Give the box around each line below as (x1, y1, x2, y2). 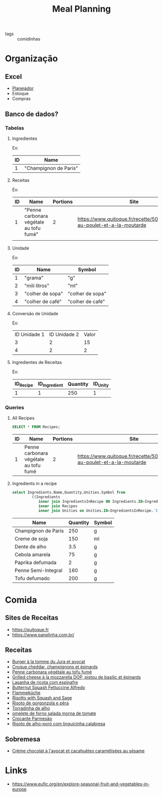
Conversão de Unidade (12, 310, 59, 316)
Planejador (12, 85, 34, 91)
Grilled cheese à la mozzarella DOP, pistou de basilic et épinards (12, 674, 141, 680)
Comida (5, 594, 37, 605)
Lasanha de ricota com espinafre (12, 680, 79, 685)
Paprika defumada (14, 559, 57, 566)
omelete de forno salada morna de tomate (12, 710, 96, 717)
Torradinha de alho (12, 705, 50, 711)
